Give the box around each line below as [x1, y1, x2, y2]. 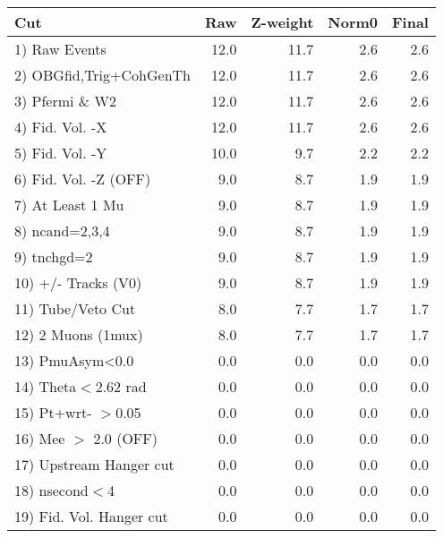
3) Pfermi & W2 [14, 90, 117, 111]
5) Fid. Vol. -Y [14, 142, 107, 163]
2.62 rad [95, 376, 147, 397]
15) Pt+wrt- [14, 402, 92, 423]
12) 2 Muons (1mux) [14, 324, 143, 345]
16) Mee [14, 428, 65, 448]
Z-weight [251, 12, 314, 32]
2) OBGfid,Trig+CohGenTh [14, 64, 191, 85]
